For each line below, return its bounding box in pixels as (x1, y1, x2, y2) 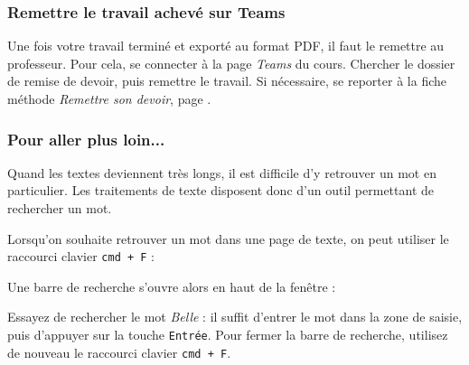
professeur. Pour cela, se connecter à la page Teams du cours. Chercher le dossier (7, 53, 455, 72)
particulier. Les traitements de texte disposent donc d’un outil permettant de (7, 181, 434, 200)
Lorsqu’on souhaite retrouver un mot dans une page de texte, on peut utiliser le (7, 229, 449, 248)
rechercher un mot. (7, 199, 112, 217)
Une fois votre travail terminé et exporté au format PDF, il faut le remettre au (7, 36, 445, 55)
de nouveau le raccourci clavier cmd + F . (7, 342, 231, 361)
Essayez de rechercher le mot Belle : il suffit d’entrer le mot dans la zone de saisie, (7, 307, 463, 326)
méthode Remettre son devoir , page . (7, 89, 211, 108)
